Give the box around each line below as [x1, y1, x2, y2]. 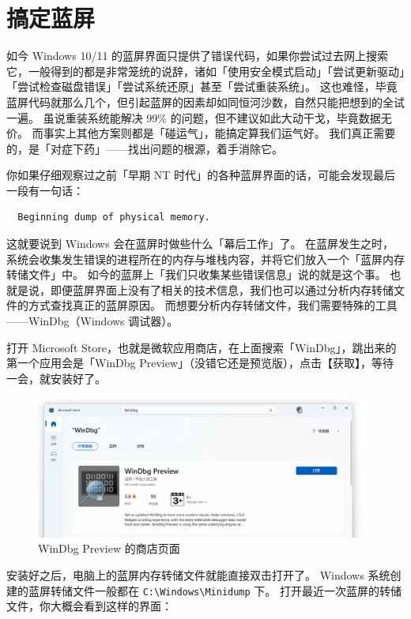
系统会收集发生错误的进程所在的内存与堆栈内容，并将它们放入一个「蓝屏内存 [6, 250, 405, 267]
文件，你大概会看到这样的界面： [6, 598, 172, 614]
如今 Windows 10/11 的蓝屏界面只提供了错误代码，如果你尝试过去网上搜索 [6, 47, 389, 64]
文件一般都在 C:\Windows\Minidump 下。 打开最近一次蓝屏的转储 [72, 582, 402, 598]
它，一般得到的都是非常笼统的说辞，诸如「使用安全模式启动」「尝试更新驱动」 [6, 62, 405, 79]
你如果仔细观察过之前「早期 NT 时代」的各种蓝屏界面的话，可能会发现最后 [6, 167, 395, 183]
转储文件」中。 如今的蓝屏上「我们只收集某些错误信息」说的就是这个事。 [6, 266, 386, 283]
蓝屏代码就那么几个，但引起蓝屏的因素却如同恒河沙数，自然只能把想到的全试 [6, 93, 405, 110]
